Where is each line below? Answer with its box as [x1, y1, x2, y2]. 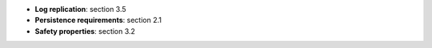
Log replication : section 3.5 [34, 5, 127, 13]
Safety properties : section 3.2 [34, 26, 136, 35]
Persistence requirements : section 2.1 [34, 16, 162, 25]
